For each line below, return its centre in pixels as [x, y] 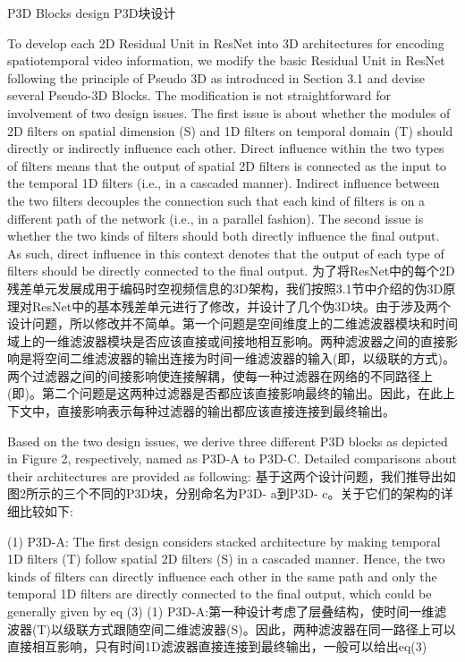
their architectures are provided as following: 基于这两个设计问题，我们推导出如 [232, 475]
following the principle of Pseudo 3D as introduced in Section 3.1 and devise [216, 77]
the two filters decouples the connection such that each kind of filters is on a [216, 200]
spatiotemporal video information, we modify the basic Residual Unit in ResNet [226, 60]
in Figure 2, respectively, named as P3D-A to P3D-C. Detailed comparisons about [232, 458]
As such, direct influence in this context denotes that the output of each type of [226, 253]
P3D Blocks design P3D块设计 [92, 13]
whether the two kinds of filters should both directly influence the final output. [224, 236]
